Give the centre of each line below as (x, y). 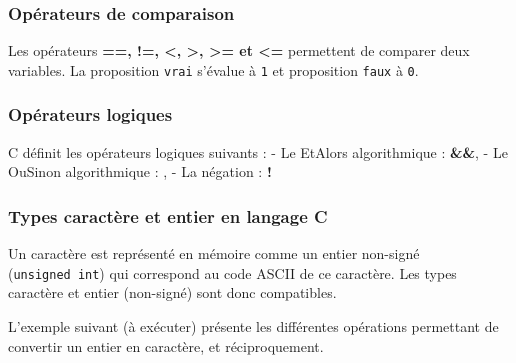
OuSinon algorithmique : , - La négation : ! (140, 171)
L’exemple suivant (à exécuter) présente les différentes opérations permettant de (253, 325)
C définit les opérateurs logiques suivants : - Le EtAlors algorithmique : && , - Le (258, 151)
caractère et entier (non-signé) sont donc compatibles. (172, 292)
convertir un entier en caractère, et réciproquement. (166, 345)
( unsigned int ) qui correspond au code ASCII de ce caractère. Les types (232, 272)
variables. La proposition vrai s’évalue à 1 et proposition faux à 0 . (213, 69)
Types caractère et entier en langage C (168, 215)
